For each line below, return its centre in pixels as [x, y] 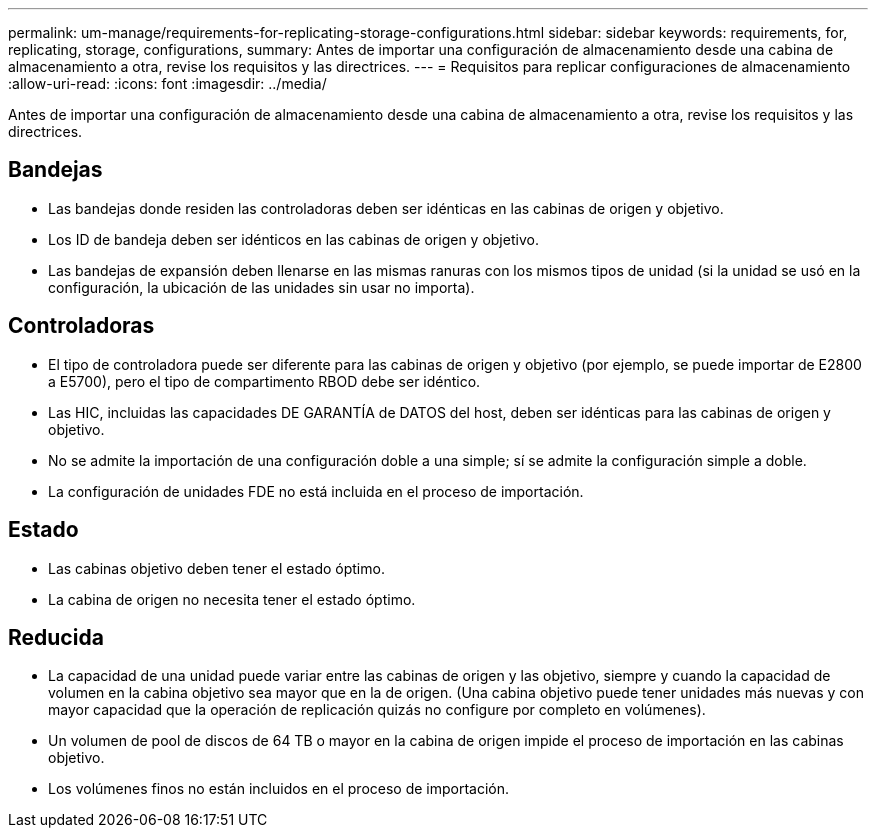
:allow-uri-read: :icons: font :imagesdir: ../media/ [167, 83]
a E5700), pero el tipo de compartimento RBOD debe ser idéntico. [264, 381]
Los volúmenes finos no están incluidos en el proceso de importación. [279, 789]
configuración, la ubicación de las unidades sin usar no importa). [261, 287]
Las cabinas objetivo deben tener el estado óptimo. [216, 568]
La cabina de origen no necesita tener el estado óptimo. [232, 599]
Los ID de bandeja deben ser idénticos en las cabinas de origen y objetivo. [293, 239]
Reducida [56, 637]
